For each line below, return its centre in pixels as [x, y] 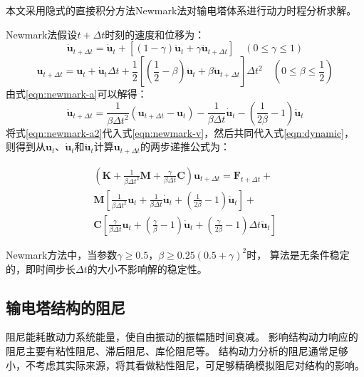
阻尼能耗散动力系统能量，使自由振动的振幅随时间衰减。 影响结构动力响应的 [182, 337]
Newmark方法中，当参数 [62, 254]
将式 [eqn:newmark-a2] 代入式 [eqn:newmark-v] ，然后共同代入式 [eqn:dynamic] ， [180, 132]
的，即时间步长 [41, 268]
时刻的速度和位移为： [155, 34]
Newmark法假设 [42, 34]
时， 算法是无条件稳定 [298, 254]
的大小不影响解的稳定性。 [147, 268]
